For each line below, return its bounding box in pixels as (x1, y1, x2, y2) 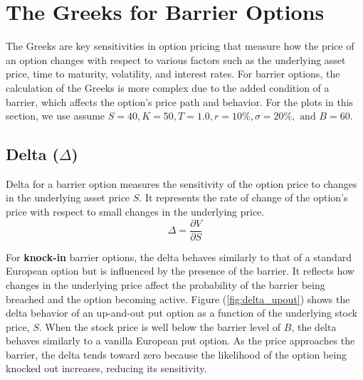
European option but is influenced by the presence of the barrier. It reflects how (6, 263, 354, 278)
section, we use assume (6, 108, 105, 123)
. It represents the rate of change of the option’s (139, 190, 348, 205)
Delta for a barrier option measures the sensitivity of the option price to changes (6, 176, 357, 191)
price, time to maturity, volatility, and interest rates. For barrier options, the (6, 66, 340, 81)
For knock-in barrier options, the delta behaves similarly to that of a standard (6, 249, 352, 264)
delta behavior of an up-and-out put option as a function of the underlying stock (6, 305, 358, 320)
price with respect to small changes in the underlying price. (6, 204, 265, 219)
